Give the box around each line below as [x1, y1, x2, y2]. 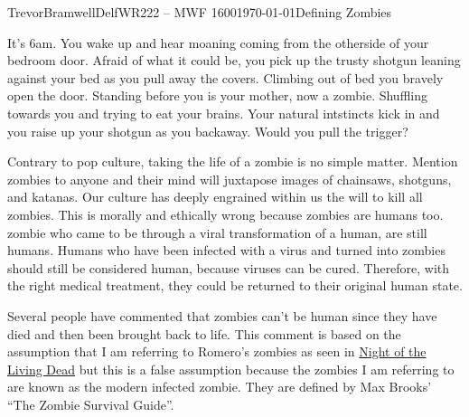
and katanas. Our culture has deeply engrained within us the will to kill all [7, 187, 423, 206]
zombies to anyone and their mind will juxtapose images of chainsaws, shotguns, [7, 169, 452, 188]
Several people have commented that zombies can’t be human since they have [7, 306, 437, 325]
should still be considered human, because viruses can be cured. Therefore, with [7, 258, 450, 277]
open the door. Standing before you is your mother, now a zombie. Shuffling [7, 86, 427, 105]
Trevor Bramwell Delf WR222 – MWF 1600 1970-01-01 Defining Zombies [7, 3, 392, 21]
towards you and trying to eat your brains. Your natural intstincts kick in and [7, 103, 440, 122]
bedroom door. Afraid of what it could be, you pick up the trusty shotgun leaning [7, 51, 461, 70]
